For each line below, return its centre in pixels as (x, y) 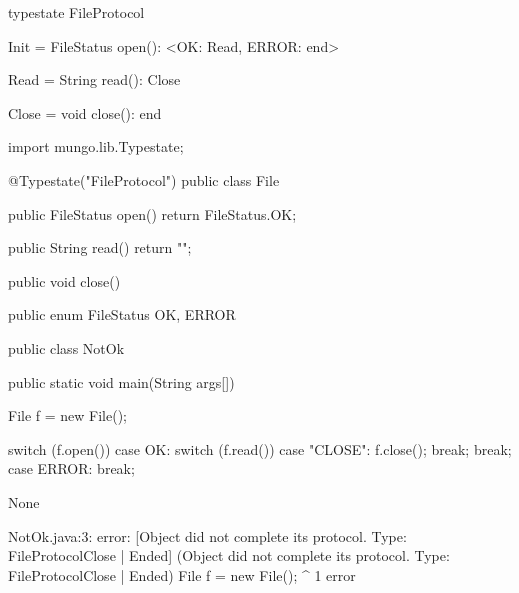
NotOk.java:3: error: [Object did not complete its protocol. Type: (207, 535)
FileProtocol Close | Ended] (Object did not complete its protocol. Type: (229, 555)
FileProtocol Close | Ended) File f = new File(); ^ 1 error (182, 574)
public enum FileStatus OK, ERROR (122, 314)
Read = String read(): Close (94, 79)
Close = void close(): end (85, 112)
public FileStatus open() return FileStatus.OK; (152, 213)
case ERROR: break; (71, 468)
